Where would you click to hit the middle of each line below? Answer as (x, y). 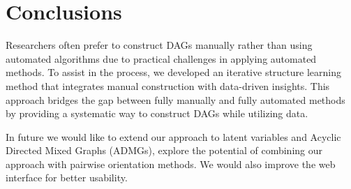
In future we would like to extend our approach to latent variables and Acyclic (173, 136)
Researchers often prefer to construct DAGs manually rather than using (159, 45)
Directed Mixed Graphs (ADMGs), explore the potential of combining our (164, 150)
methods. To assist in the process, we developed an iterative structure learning (173, 72)
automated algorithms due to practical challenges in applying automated (161, 58)
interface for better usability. (67, 177)
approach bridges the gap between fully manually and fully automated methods (175, 99)
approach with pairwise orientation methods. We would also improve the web (171, 164)
